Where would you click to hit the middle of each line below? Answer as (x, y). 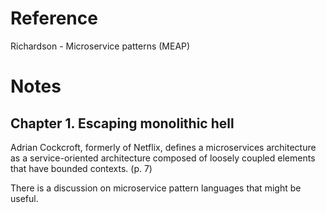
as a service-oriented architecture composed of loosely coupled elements (163, 158)
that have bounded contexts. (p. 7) (81, 168)
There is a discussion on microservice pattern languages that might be (156, 188)
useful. (24, 198)
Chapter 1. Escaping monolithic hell (122, 123)
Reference (54, 18)
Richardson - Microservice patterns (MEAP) (100, 46)
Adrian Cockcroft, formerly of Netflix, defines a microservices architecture (163, 147)
